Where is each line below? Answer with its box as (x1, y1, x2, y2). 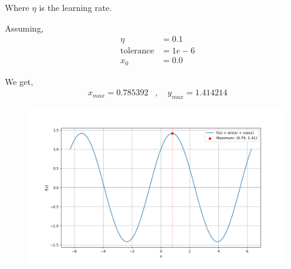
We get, (5, 75, 33, 87)
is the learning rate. (39, 1, 112, 13)
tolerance (120, 47, 154, 56)
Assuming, (5, 21, 44, 34)
